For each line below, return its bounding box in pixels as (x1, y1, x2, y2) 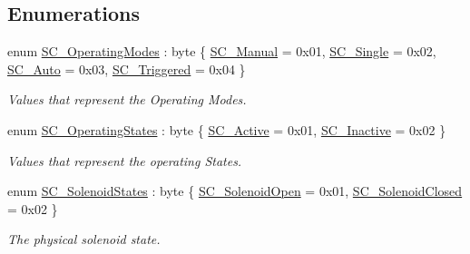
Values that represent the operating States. (7, 151, 242, 170)
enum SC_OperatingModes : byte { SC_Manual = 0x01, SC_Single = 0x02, (7, 42, 436, 61)
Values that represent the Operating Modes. (7, 90, 247, 109)
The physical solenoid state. (7, 230, 161, 249)
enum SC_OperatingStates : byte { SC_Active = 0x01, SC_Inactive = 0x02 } (7, 120, 446, 139)
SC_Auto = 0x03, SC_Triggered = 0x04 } (7, 59, 246, 78)
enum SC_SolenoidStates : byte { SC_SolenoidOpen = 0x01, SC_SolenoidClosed (7, 181, 463, 200)
